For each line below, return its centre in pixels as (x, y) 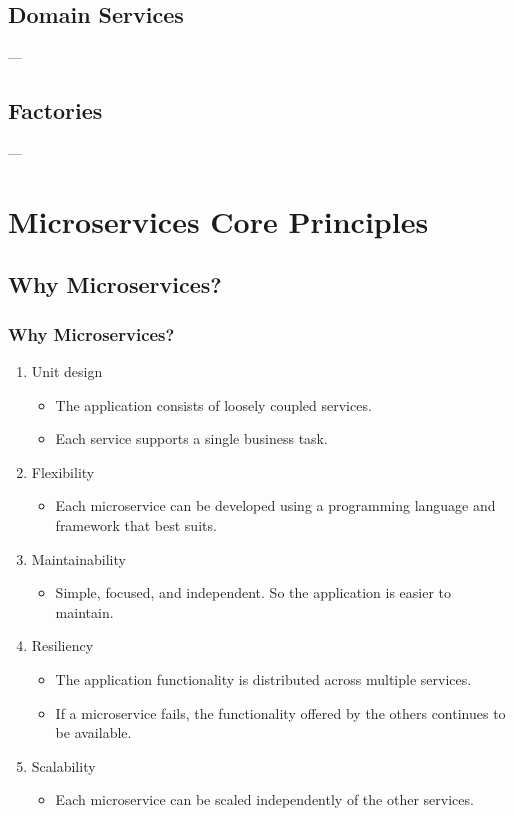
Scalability (63, 765)
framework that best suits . (136, 524)
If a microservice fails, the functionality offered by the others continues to (280, 712)
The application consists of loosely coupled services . (213, 404)
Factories (55, 110)
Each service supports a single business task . (191, 438)
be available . (93, 732)
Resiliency (62, 645)
